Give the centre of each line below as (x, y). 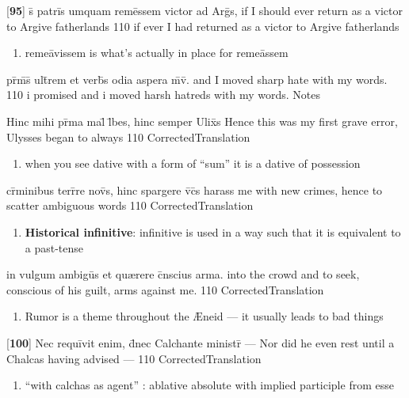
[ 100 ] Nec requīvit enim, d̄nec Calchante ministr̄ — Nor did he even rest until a (201, 342)
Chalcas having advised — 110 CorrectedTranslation (134, 358)
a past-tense (54, 247)
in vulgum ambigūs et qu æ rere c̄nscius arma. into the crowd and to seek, (183, 274)
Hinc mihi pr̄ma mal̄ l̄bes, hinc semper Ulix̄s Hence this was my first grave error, (202, 121)
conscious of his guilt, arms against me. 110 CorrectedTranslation (165, 289)
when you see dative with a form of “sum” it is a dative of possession (193, 163)
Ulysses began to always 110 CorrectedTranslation (128, 136)
